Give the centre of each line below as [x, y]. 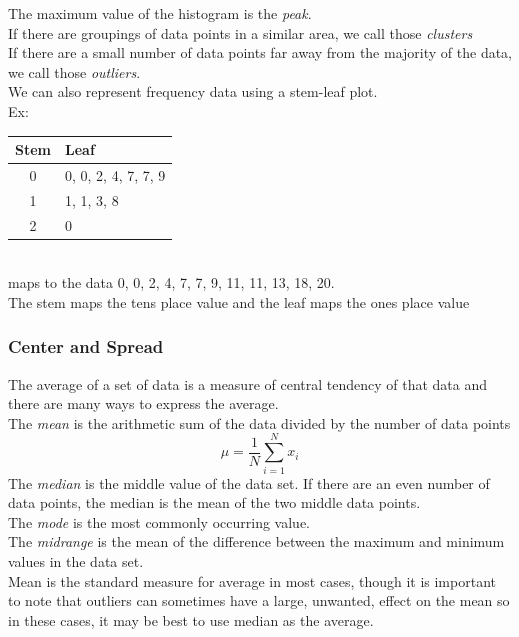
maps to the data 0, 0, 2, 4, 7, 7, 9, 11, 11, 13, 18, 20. [171, 282]
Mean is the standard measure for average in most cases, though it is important [252, 580]
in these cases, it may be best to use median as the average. [191, 619]
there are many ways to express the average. [143, 403]
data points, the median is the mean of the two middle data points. [214, 502]
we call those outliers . [74, 71]
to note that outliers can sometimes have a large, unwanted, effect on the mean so [259, 600]
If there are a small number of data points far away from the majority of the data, [260, 52]
